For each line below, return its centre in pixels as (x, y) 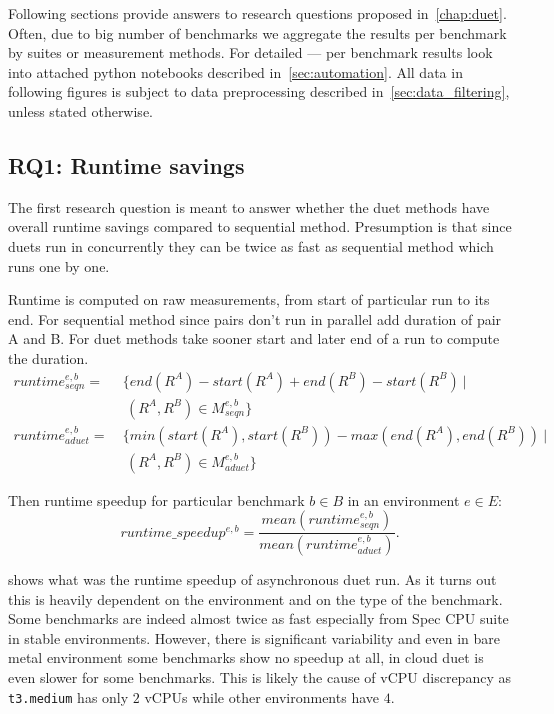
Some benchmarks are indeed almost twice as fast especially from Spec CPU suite (258, 618)
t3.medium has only (68, 696)
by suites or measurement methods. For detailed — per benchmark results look (250, 52)
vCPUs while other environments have (261, 696)
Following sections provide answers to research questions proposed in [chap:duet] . (257, 13)
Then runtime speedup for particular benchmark (156, 499)
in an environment (403, 499)
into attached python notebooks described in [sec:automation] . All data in (235, 71)
